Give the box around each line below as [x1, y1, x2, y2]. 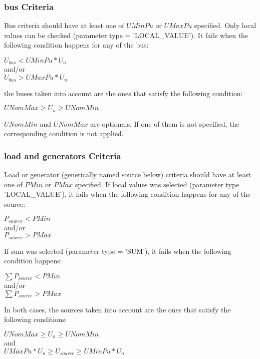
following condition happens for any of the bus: [4, 40, 149, 50]
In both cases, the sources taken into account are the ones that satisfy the [4, 304, 231, 314]
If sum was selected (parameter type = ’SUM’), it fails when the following [4, 245, 231, 256]
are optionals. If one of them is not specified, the [90, 118, 239, 129]
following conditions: [4, 314, 67, 324]
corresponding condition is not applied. [4, 128, 124, 139]
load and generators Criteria [4, 149, 121, 162]
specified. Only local [194, 20, 256, 31]
